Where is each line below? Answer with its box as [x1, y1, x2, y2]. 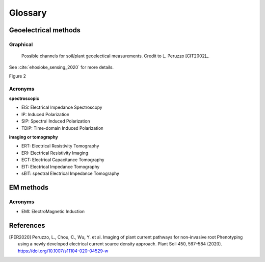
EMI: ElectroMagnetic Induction [21, 209, 85, 214]
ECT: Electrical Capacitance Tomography [21, 157, 105, 163]
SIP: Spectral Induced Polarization [21, 118, 90, 124]
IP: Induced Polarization [21, 111, 70, 117]
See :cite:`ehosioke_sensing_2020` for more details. [9, 64, 114, 70]
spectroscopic [9, 95, 39, 101]
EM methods [9, 183, 49, 191]
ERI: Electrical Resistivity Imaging [21, 150, 88, 156]
